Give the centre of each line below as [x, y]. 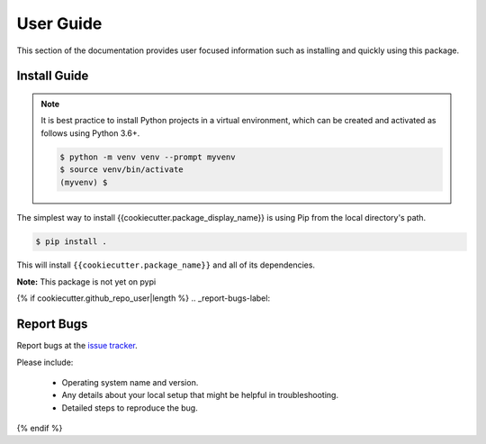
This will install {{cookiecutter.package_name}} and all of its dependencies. [166, 265]
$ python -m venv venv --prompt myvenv [148, 157]
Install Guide [53, 76]
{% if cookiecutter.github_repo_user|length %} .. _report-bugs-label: [143, 298]
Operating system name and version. [130, 382]
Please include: [45, 362]
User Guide [59, 23]
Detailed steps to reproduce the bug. [130, 408]
